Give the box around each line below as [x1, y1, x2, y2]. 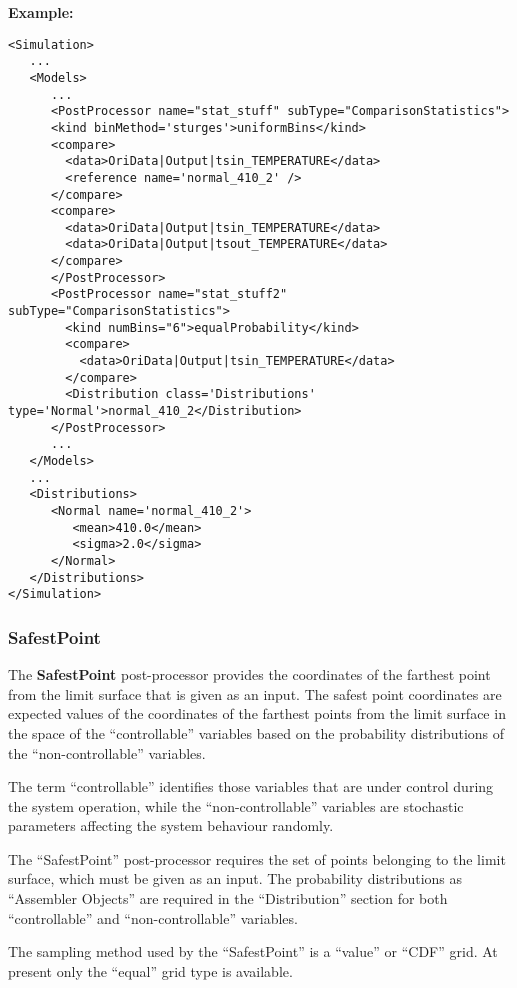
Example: [8, 2, 74, 22]
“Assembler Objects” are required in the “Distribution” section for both [8, 888, 448, 909]
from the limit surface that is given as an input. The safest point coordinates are [8, 683, 502, 704]
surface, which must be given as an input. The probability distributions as [8, 868, 463, 889]
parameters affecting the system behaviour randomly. [8, 815, 334, 836]
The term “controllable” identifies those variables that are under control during [8, 776, 494, 797]
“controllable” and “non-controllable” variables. [8, 907, 298, 928]
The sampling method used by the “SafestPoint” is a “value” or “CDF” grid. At [8, 941, 498, 962]
